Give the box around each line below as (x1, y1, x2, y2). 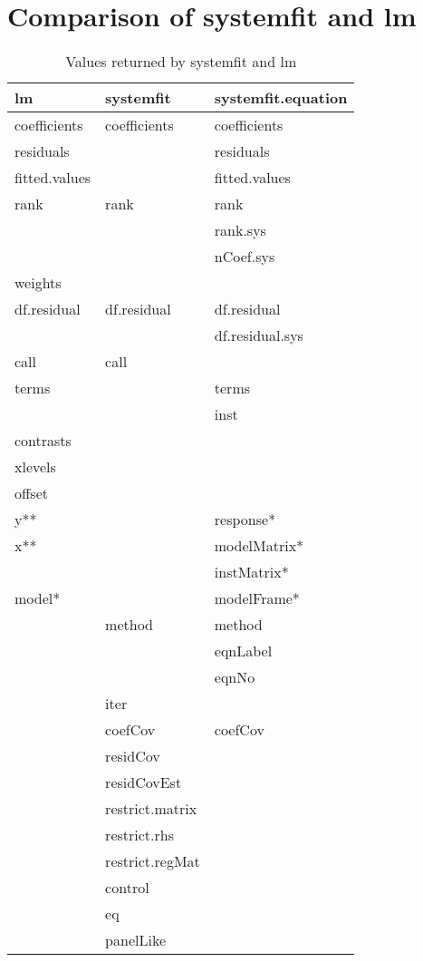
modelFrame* (214, 588, 300, 609)
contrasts (14, 430, 72, 452)
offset (14, 482, 48, 504)
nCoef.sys (214, 246, 275, 267)
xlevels (14, 456, 56, 478)
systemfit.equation (214, 87, 348, 109)
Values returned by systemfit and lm (65, 51, 297, 73)
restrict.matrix (105, 798, 197, 820)
